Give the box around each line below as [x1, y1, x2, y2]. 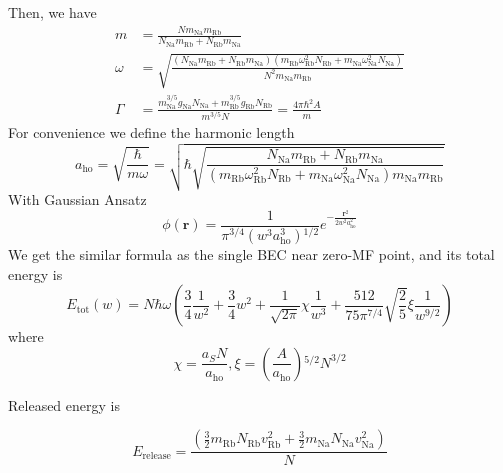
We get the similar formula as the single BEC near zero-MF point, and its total [8, 243, 495, 264]
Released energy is [8, 394, 120, 415]
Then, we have [8, 2, 97, 22]
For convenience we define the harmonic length [8, 122, 295, 143]
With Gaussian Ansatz [8, 188, 147, 209]
